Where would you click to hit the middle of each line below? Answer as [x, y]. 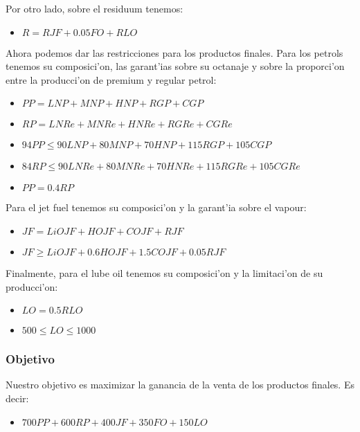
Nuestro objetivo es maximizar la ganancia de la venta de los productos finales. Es [180, 385]
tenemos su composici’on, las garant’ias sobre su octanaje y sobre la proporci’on [175, 66]
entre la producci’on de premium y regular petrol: [111, 79]
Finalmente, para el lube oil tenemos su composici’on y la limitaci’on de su [164, 272]
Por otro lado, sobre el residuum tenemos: [94, 8]
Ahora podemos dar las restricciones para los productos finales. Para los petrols [174, 52]
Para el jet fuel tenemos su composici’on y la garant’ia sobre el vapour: [156, 207]
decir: [17, 398]
